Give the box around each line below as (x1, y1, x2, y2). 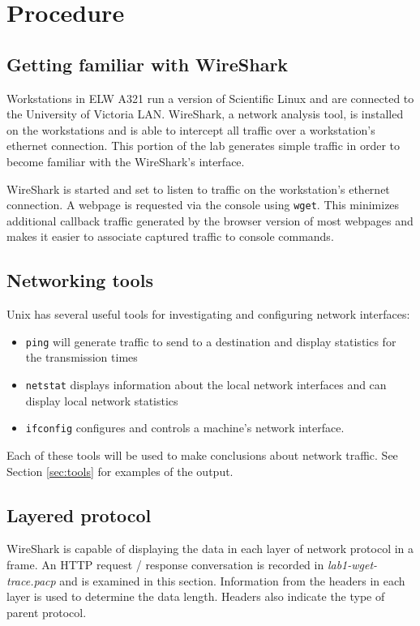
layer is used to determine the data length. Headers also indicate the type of (6, 588, 385, 605)
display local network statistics (25, 392, 178, 409)
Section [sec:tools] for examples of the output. (6, 462, 234, 479)
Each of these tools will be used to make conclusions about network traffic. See (6, 446, 398, 463)
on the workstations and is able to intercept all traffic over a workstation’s (6, 121, 375, 138)
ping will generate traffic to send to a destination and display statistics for (25, 332, 396, 349)
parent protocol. (6, 603, 87, 620)
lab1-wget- (327, 555, 378, 572)
